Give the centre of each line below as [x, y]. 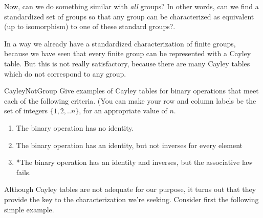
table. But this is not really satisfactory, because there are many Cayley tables [127, 63]
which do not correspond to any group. [65, 73]
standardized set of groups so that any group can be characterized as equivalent [129, 16]
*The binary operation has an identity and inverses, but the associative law [134, 162]
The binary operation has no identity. [75, 127]
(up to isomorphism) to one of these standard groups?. [90, 26]
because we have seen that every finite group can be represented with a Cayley [128, 53]
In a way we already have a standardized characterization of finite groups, [120, 43]
